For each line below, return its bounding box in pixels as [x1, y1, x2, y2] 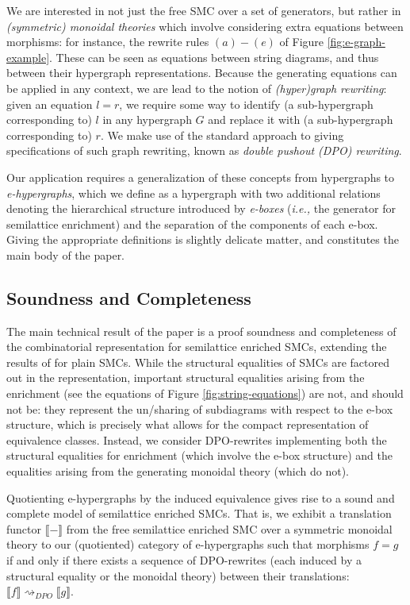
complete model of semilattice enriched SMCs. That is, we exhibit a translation [6, 505, 392, 522]
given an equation [6, 95, 93, 112]
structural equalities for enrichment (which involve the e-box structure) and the [6, 447, 393, 464]
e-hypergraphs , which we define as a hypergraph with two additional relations [6, 184, 381, 201]
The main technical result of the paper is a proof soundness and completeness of [6, 322, 397, 339]
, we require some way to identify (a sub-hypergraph [119, 95, 374, 112]
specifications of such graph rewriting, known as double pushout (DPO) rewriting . [6, 142, 402, 159]
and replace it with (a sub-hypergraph [208, 111, 393, 128]
